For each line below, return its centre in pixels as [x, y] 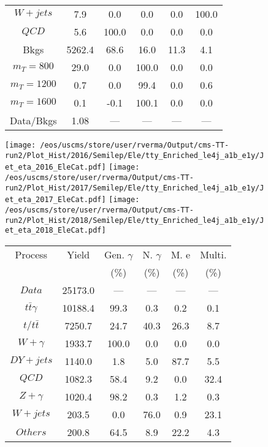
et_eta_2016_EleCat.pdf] [56, 167]
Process [31, 254]
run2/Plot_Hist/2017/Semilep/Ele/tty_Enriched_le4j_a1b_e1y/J [135, 188]
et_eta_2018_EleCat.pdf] [56, 231]
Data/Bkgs [33, 120]
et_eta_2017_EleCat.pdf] [56, 200]
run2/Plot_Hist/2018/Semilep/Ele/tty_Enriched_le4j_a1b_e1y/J [135, 220]
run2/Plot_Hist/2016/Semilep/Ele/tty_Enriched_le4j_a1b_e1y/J [135, 155]
